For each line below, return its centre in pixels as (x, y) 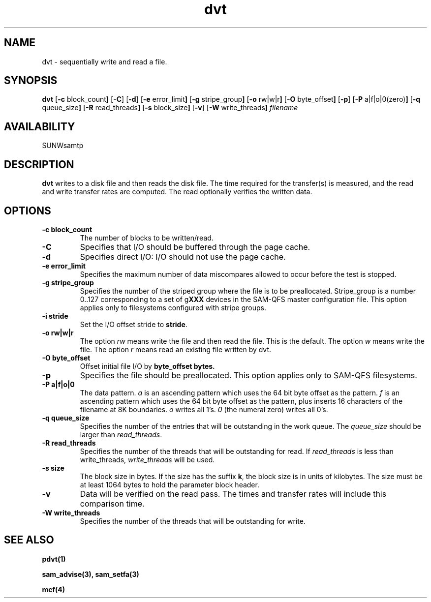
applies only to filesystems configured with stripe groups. (173, 307)
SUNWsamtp (63, 146)
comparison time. (112, 503)
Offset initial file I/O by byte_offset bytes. (147, 366)
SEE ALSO (29, 540)
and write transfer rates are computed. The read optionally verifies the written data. (177, 192)
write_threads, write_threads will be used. (147, 459)
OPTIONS (28, 211)
